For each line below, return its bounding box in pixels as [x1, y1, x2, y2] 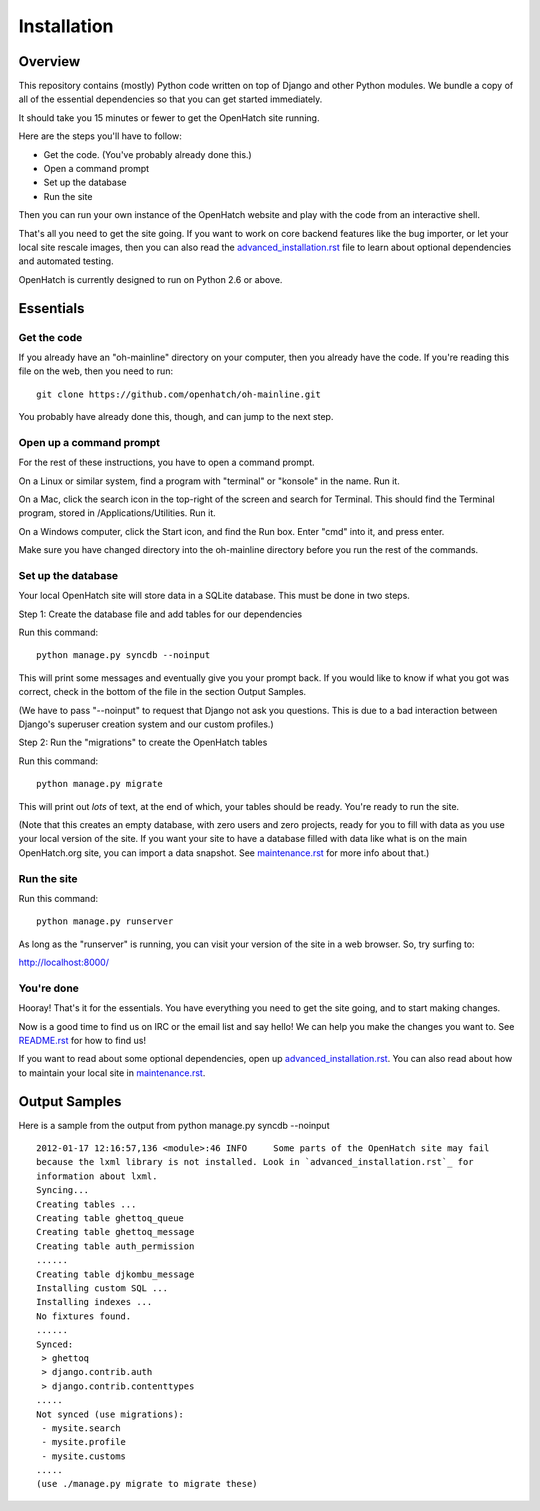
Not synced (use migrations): [36, 1408, 185, 1420]
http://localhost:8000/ [18, 956, 110, 969]
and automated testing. [18, 255, 114, 267]
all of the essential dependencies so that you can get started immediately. [18, 93, 323, 105]
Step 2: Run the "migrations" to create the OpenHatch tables [18, 736, 268, 749]
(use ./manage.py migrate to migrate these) [36, 1478, 259, 1490]
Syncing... [36, 1185, 90, 1196]
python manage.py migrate [36, 778, 164, 790]
